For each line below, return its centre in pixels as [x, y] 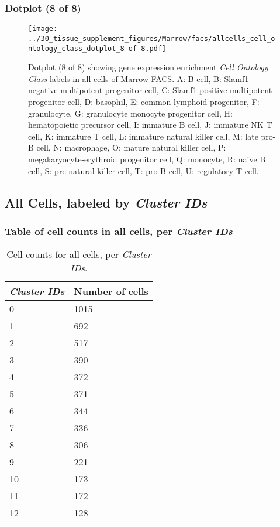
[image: [43, 29]
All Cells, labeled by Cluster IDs [106, 202]
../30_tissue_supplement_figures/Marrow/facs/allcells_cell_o [152, 38]
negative [43, 90]
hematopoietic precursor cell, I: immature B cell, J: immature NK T [150, 125]
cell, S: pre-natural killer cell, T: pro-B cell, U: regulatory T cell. [144, 170]
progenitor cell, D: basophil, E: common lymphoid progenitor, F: [144, 101]
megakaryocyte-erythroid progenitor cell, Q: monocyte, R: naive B [147, 159]
